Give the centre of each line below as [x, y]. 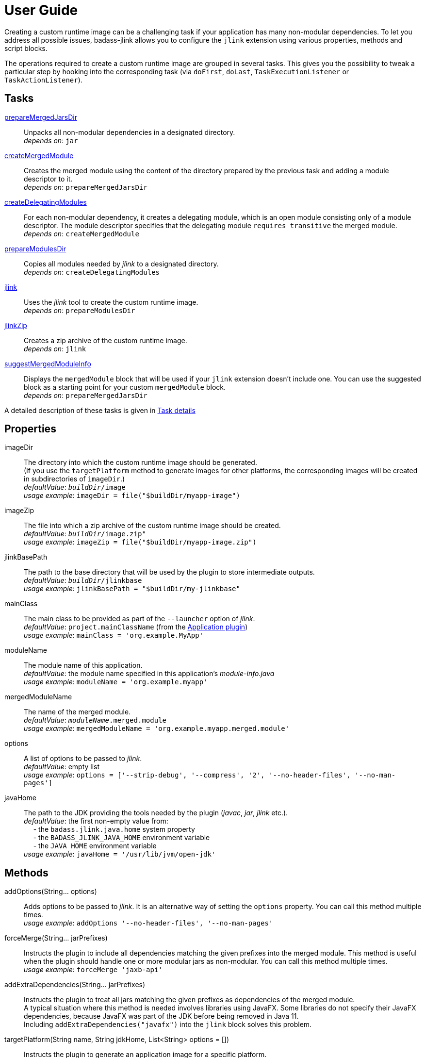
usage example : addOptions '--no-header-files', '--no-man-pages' [148, 923]
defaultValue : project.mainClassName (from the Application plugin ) [136, 627]
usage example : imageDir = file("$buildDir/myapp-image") [132, 496]
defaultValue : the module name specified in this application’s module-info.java [149, 674]
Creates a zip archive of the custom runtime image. [106, 340]
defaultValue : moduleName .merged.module [95, 720]
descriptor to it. [48, 179]
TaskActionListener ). [43, 80]
